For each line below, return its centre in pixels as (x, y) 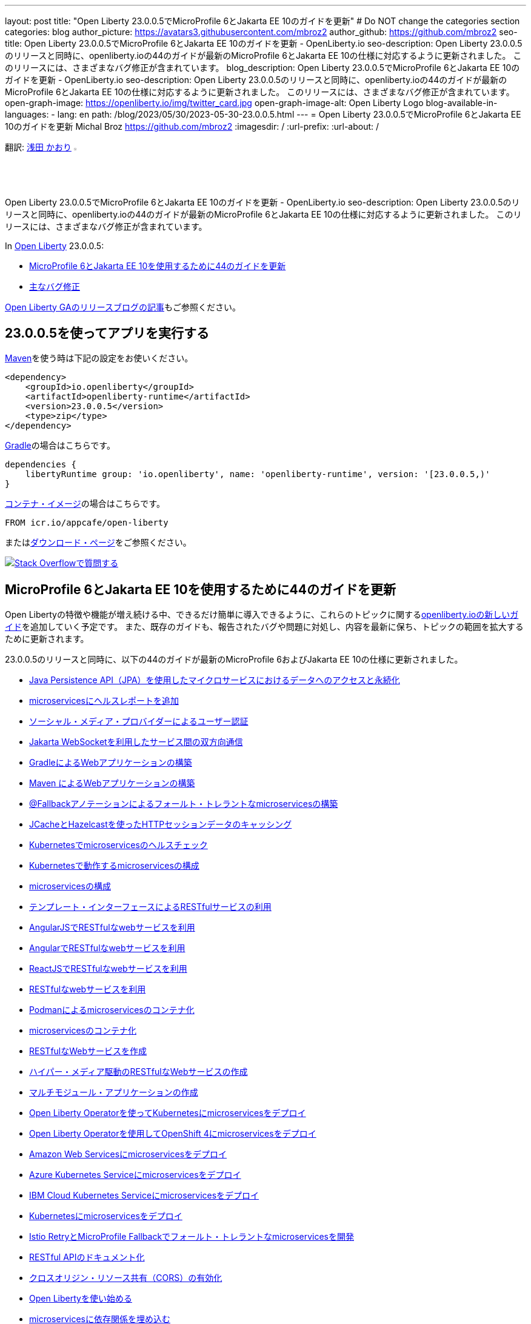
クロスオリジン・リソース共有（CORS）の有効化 (126, 1278)
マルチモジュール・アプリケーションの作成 (114, 1092)
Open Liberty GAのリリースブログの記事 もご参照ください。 (123, 307)
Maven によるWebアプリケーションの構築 (112, 783)
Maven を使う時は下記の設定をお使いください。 (99, 358)
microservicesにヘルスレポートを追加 (104, 701)
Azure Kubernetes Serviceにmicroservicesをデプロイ (135, 1175)
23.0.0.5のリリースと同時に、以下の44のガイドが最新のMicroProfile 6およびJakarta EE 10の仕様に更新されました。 (234, 660)
